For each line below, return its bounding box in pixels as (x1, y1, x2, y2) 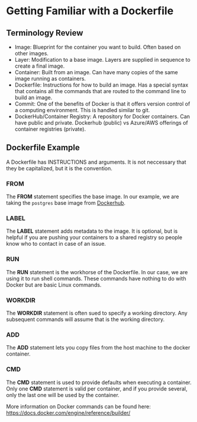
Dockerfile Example (6, 142, 80, 153)
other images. (14, 50, 49, 57)
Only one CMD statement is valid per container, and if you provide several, (6, 385, 188, 392)
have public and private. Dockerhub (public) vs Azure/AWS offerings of (14, 119, 188, 126)
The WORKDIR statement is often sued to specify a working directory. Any (6, 310, 188, 316)
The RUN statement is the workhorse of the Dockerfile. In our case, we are (6, 268, 188, 275)
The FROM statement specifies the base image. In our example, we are (6, 193, 179, 200)
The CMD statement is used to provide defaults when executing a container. (6, 379, 192, 386)
